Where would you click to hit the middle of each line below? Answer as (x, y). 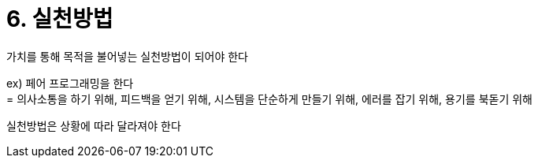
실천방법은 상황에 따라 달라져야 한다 (94, 125)
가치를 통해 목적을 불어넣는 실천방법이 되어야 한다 (127, 56)
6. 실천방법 (60, 19)
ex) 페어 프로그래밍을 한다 (70, 83)
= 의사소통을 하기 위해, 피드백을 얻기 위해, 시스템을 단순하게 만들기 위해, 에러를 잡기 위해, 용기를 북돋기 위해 (269, 99)
